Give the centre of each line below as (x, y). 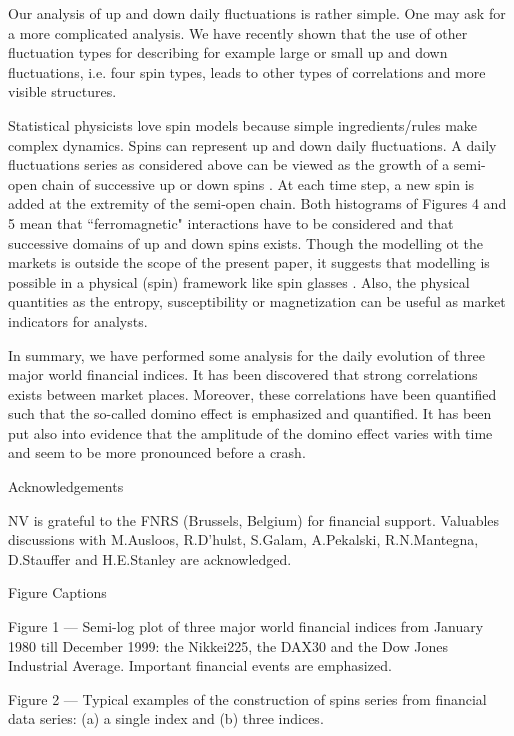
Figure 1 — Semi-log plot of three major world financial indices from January (246, 626)
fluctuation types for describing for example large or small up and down (228, 52)
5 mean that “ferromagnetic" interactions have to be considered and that (231, 222)
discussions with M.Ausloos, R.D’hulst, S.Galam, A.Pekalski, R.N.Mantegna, (243, 539)
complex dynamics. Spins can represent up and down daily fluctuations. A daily (252, 144)
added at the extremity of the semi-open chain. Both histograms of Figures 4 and (257, 203)
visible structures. (62, 91)
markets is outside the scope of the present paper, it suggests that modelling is (249, 262)
